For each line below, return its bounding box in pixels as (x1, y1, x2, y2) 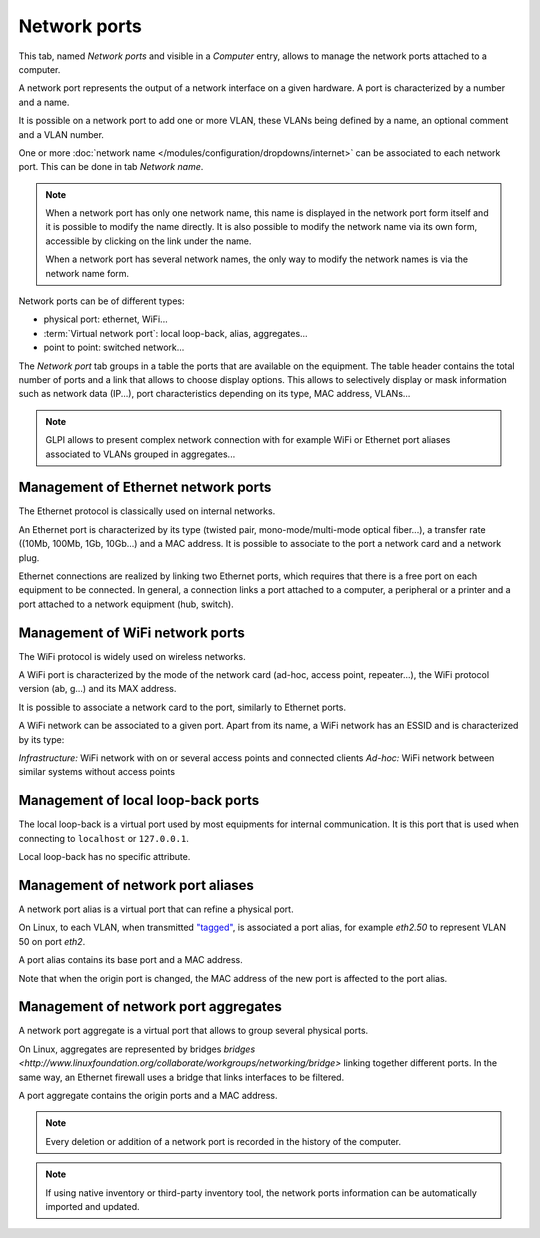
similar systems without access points (18, 766, 175, 778)
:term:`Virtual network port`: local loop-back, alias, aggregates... (43, 327, 309, 339)
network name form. (45, 267, 130, 279)
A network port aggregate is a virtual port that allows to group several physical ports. (18, 1025, 369, 1037)
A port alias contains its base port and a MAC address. (18, 954, 244, 966)
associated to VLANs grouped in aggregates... (45, 448, 236, 460)
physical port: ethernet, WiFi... (43, 313, 169, 325)
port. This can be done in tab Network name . (18, 161, 204, 173)
